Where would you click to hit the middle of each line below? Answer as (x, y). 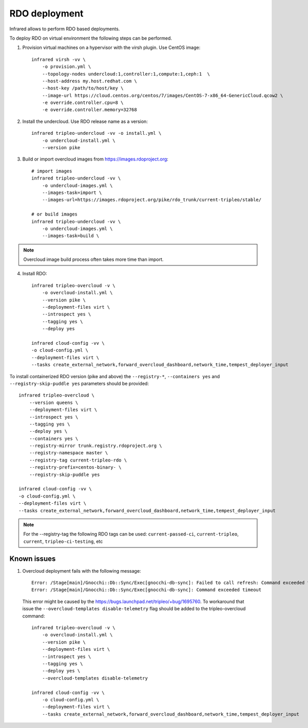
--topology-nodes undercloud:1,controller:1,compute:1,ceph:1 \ (126, 74)
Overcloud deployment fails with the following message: (82, 571)
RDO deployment (46, 13)
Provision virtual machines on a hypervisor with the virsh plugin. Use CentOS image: (111, 48)
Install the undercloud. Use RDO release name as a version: (85, 121)
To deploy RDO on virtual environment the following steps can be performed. (91, 38)
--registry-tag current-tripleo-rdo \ (78, 460)
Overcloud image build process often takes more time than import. (93, 259)
